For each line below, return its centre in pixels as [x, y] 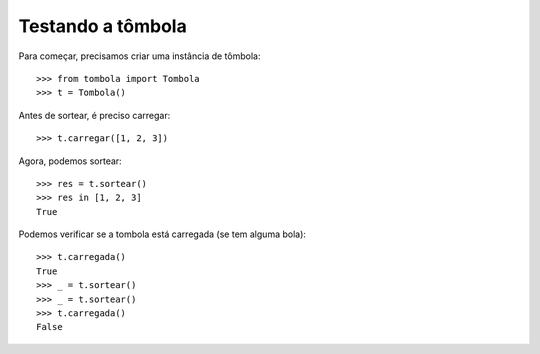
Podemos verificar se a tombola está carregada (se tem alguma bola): [162, 234]
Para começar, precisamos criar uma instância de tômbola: [139, 56]
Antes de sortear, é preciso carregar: [94, 115]
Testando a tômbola [102, 26]
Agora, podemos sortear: [70, 161]
